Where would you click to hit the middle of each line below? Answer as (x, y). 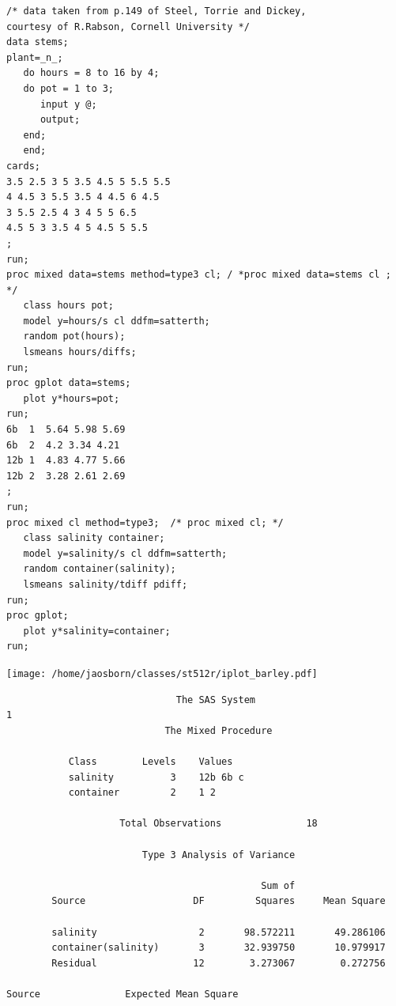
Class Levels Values (151, 761)
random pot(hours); (74, 337)
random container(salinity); (100, 569)
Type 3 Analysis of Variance (219, 855)
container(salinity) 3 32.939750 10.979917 (219, 948)
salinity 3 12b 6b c (156, 777)
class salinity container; (94, 538)
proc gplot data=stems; (69, 383)
